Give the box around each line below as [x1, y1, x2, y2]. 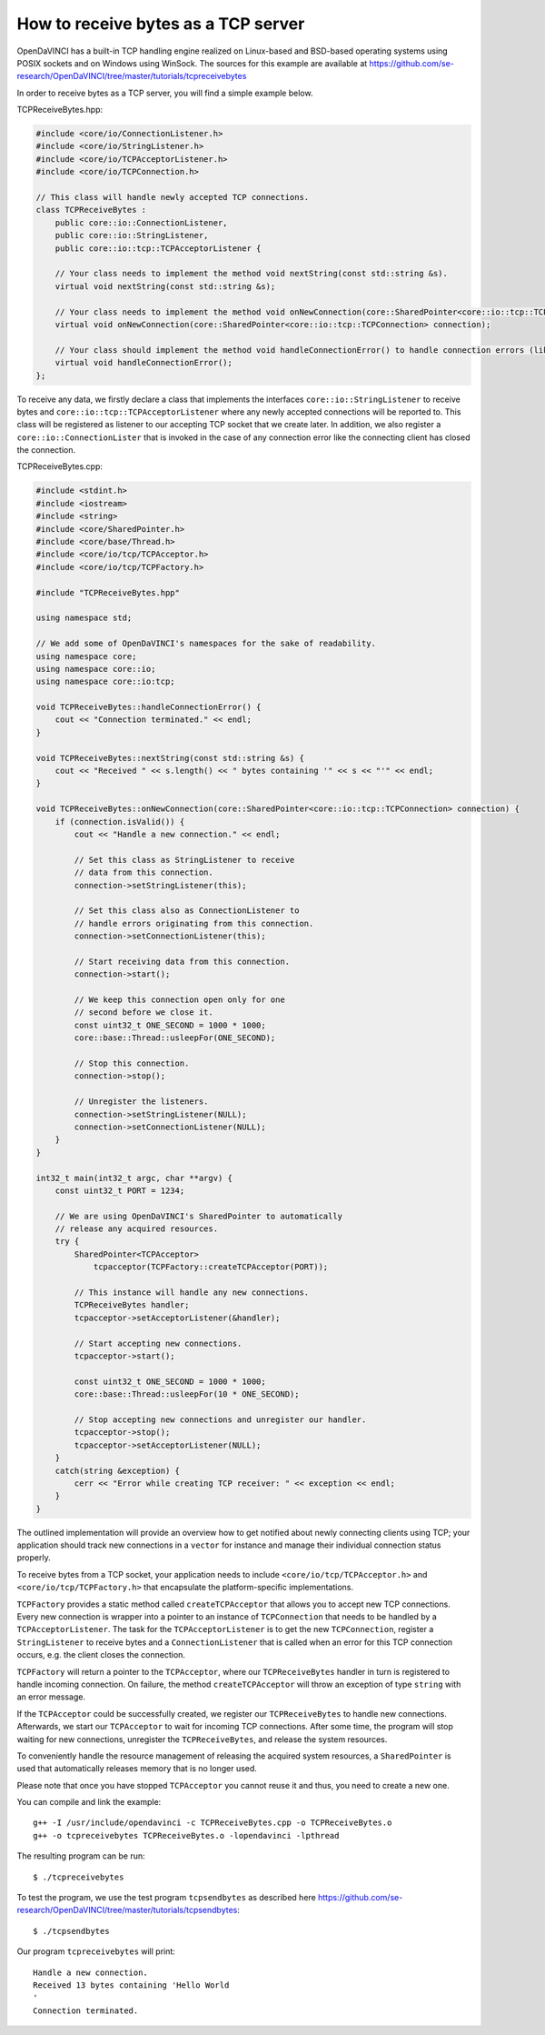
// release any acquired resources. [54, 1224, 218, 1234]
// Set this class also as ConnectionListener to [74, 906, 300, 916]
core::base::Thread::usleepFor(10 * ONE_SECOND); [74, 1389, 300, 1399]
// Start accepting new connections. [74, 1338, 243, 1348]
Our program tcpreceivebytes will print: [16, 1946, 176, 1957]
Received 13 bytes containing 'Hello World [33, 1980, 230, 1990]
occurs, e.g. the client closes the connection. [16, 1649, 186, 1660]
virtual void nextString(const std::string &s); [54, 281, 276, 291]
